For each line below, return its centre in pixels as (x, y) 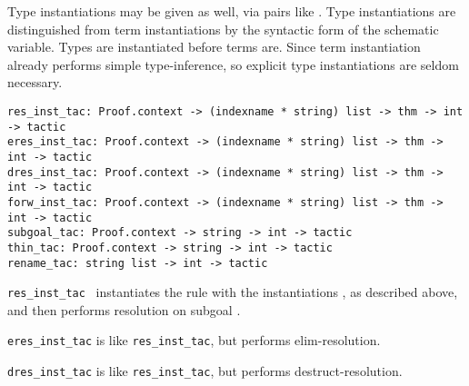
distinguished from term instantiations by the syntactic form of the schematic (223, 29)
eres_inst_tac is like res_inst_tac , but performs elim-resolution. (194, 340)
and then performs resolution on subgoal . (124, 309)
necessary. (35, 82)
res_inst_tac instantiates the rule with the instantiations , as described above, (233, 292)
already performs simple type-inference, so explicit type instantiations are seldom (233, 64)
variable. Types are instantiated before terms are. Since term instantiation (214, 47)
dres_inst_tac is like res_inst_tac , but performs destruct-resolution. (205, 371)
